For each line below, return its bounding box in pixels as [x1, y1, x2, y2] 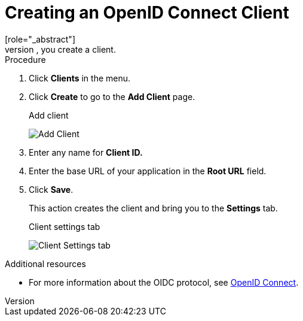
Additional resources [5, 258, 86, 269]
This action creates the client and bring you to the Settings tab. [29, 202, 278, 213]
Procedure [5, 54, 46, 65]
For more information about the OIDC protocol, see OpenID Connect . [29, 277, 299, 287]
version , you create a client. [5, 44, 116, 54]
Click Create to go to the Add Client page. [29, 91, 195, 102]
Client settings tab [29, 221, 100, 232]
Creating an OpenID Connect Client [5, 2, 289, 23]
